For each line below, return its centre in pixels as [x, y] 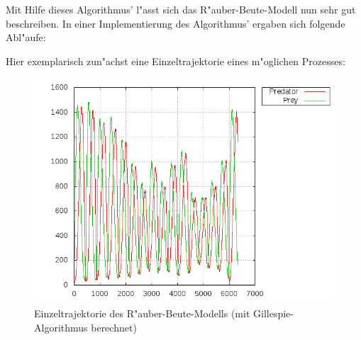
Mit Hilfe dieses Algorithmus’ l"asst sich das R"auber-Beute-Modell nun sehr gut [181, 9]
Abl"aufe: [26, 37]
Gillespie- [273, 313]
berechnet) [114, 327]
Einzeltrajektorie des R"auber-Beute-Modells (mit [142, 313]
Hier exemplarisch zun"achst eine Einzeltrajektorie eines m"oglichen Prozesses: [176, 61]
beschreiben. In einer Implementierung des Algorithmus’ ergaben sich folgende [176, 23]
